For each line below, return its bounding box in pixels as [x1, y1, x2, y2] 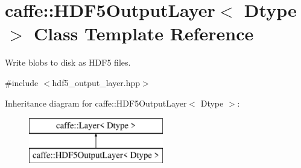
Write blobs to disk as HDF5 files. [5, 56, 131, 69]
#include [5, 76, 39, 89]
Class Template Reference [34, 21, 254, 46]
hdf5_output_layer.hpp [52, 76, 141, 89]
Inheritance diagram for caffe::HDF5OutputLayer [5, 96, 187, 109]
